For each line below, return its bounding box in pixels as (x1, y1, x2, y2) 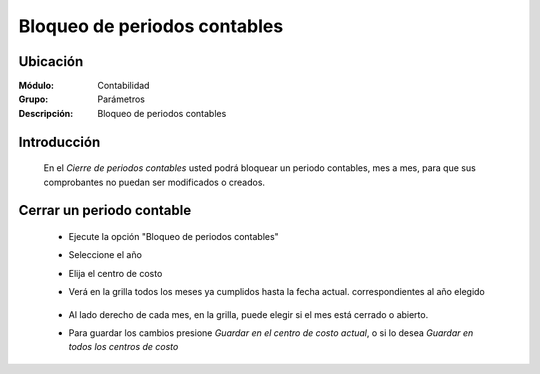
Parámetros (97, 93, 145, 105)
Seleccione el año (68, 249, 142, 261)
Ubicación (18, 53, 84, 70)
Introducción (18, 133, 101, 150)
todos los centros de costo (68, 341, 179, 353)
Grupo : (18, 93, 49, 105)
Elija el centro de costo (68, 267, 163, 279)
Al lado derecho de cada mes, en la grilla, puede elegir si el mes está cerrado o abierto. (68, 308, 429, 320)
